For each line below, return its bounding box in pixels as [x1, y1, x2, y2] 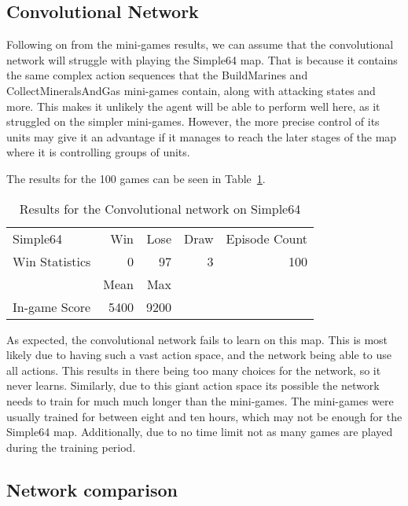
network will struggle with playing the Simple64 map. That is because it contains [6, 51, 398, 68]
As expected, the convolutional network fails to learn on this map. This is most [6, 331, 388, 347]
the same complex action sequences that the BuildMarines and [6, 67, 308, 83]
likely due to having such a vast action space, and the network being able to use [6, 346, 391, 363]
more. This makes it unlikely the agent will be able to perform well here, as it [6, 97, 380, 114]
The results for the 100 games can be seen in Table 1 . [6, 170, 266, 186]
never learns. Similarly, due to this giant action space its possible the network [6, 377, 380, 394]
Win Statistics [13, 251, 91, 270]
